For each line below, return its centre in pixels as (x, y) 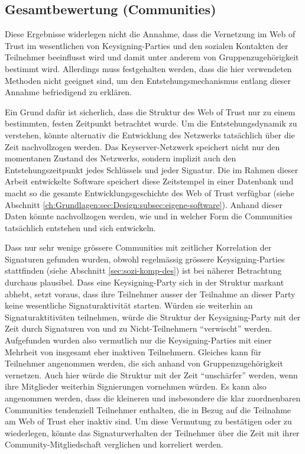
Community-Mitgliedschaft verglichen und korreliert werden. (114, 444)
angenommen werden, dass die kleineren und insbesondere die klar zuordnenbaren (153, 398)
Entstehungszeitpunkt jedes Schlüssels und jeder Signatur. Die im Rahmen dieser (152, 169)
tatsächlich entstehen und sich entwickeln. (80, 227)
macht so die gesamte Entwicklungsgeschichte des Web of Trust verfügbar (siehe (150, 192)
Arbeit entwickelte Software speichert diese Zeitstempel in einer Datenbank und (149, 181)
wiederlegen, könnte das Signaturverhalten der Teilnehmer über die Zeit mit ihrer (152, 432)
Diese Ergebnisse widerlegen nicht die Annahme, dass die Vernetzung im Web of (150, 34)
